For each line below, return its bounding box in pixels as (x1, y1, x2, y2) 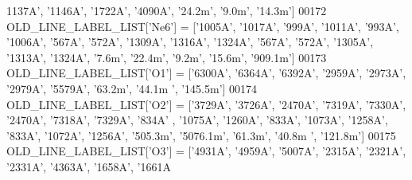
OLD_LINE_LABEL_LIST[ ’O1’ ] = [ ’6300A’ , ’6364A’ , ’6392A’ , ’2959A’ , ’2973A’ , (6, 65, 406, 81)
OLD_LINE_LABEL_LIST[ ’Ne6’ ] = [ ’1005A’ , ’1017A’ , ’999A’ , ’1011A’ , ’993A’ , (6, 18, 399, 34)
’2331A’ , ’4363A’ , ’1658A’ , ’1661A (6, 158, 171, 174)
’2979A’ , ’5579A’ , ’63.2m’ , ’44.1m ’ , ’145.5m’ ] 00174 (6, 80, 258, 96)
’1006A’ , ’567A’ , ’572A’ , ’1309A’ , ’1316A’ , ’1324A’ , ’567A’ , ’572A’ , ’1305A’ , (6, 33, 374, 50)
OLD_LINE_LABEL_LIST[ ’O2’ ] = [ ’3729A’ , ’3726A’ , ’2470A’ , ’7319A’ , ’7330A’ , (6, 96, 406, 112)
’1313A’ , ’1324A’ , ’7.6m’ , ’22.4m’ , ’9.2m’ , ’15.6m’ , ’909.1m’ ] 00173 (6, 49, 327, 65)
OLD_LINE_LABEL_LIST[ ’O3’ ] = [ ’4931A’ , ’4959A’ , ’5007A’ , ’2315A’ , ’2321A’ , (6, 143, 406, 159)
